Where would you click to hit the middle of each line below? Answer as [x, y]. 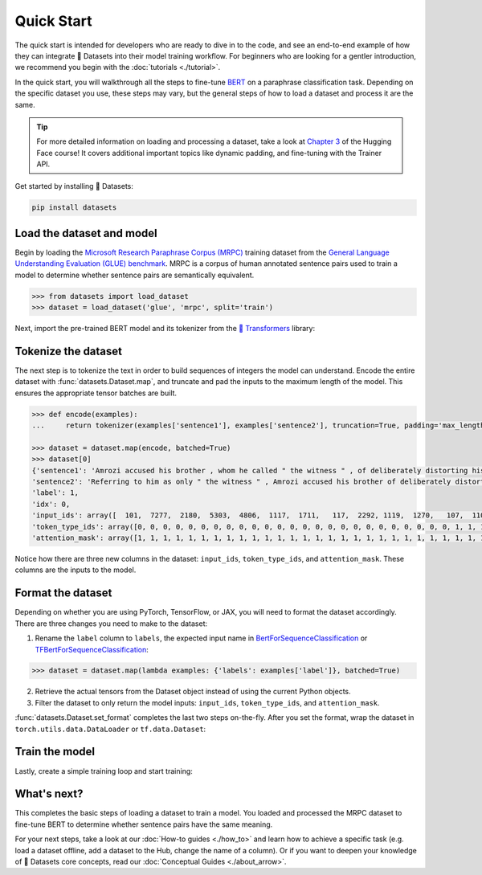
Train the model [55, 752]
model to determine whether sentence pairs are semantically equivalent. [135, 275]
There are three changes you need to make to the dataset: [111, 624]
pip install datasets [74, 208]
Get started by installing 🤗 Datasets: [74, 186]
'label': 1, [55, 493]
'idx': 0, [51, 504]
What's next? [49, 794]
